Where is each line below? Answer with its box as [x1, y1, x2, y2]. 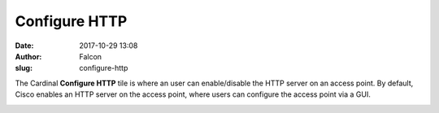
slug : [15, 63, 33, 73]
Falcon [79, 51, 102, 61]
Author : [15, 51, 42, 61]
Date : [15, 41, 34, 50]
